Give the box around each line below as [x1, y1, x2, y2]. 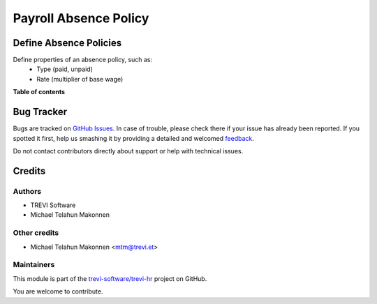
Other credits [13, 228, 59, 238]
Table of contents [13, 88, 66, 96]
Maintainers [13, 260, 55, 270]
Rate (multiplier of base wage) [36, 75, 124, 83]
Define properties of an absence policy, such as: [13, 56, 153, 64]
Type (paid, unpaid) [36, 65, 94, 73]
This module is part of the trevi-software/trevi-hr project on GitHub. [13, 274, 207, 282]
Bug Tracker [13, 106, 68, 118]
